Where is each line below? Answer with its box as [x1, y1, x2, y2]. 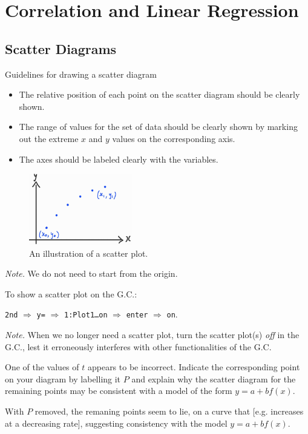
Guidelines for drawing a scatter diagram [5, 67, 157, 80]
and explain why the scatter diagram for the [131, 372, 296, 385]
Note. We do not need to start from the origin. [5, 267, 178, 280]
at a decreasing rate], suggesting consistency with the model [5, 416, 228, 429]
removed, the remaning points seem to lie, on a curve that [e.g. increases [34, 405, 304, 418]
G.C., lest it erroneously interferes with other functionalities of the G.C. [5, 340, 272, 353]
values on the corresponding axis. [112, 132, 235, 144]
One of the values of [5, 361, 79, 373]
